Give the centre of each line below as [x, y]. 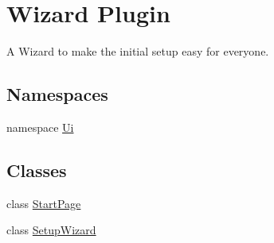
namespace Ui [40, 127]
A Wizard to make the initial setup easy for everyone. [138, 51]
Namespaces [57, 94]
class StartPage [44, 203]
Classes [37, 170]
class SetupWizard [51, 230]
